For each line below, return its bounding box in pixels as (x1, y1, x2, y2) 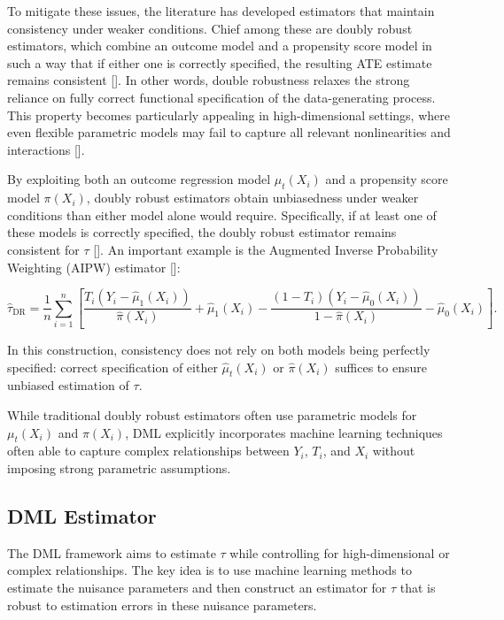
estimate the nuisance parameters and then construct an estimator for (7, 578, 387, 596)
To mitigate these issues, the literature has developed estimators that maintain (7, 2, 435, 19)
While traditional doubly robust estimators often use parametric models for (7, 405, 417, 424)
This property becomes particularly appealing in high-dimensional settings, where (7, 105, 450, 124)
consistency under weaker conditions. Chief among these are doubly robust (7, 19, 413, 37)
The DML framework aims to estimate (7, 543, 216, 562)
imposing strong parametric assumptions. (7, 458, 231, 477)
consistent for (7, 240, 80, 258)
